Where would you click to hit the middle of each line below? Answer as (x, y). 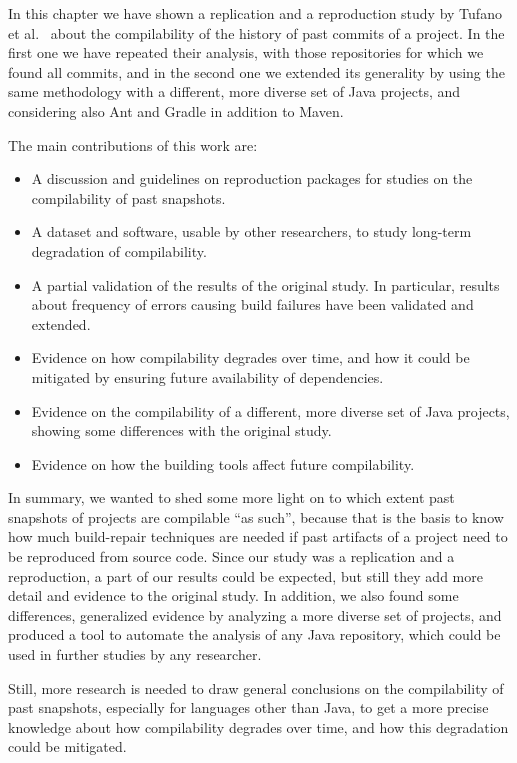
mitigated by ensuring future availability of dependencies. (207, 376)
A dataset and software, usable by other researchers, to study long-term (251, 231)
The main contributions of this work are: (133, 144)
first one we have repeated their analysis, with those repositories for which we (246, 52)
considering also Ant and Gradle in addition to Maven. (176, 110)
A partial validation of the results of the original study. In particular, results (265, 284)
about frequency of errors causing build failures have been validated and (252, 304)
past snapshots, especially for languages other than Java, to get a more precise (248, 707)
